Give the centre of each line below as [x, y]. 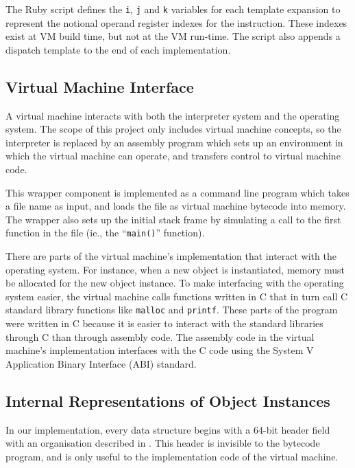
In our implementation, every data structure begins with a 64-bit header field [168, 429]
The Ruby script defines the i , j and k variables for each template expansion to [173, 9]
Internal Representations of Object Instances [168, 400]
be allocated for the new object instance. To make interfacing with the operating [175, 283]
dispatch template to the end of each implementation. [118, 49]
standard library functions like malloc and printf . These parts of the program [172, 310]
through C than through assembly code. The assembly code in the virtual [160, 336]
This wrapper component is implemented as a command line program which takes [177, 192]
